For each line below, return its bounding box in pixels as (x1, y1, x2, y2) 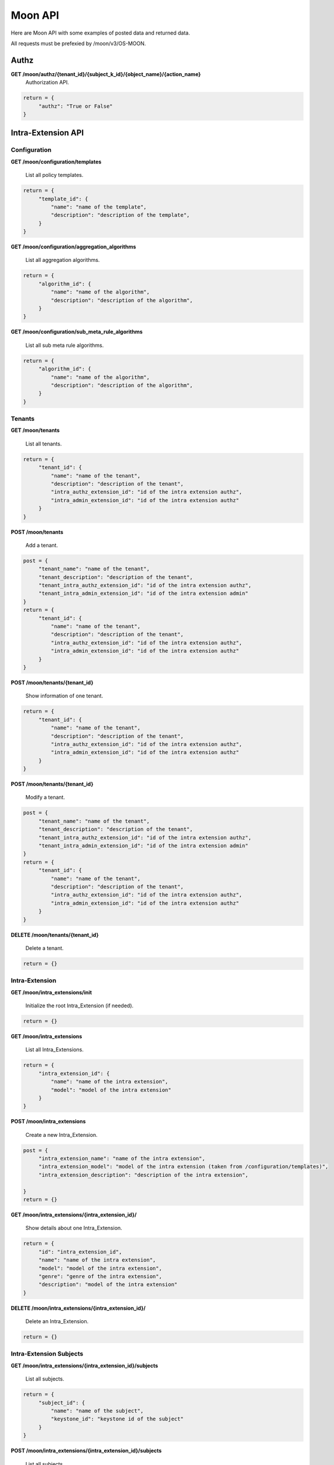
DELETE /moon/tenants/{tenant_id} (11, 931, 99, 938)
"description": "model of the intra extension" (38, 1281, 178, 1288)
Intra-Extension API (11, 128, 84, 138)
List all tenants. (25, 440, 62, 447)
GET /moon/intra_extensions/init (11, 989, 92, 996)
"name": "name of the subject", (50, 1407, 144, 1414)
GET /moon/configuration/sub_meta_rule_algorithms (11, 328, 143, 335)
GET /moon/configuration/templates (11, 158, 102, 165)
